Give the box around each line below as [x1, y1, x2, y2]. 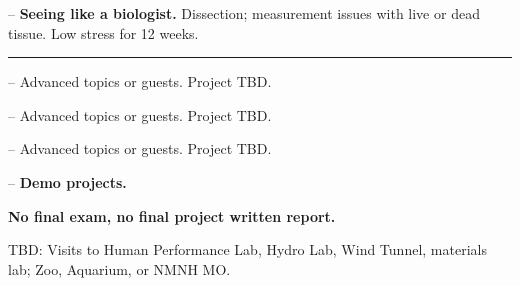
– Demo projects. [8, 171, 127, 192]
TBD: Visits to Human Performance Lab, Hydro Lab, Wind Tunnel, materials [8, 239, 487, 260]
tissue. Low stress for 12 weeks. [8, 22, 199, 43]
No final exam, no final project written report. [8, 205, 336, 226]
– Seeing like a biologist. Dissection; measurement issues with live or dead [8, 3, 480, 23]
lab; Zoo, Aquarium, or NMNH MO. [8, 258, 231, 279]
